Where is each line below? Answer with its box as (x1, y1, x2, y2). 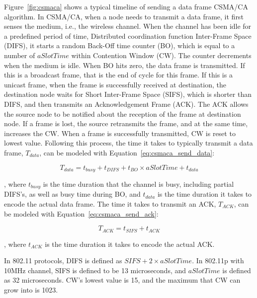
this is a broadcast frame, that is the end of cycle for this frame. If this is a (4, 70, 233, 80)
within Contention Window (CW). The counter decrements (71, 50, 252, 60)
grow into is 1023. (4, 285, 58, 295)
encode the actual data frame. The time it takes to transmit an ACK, (4, 199, 216, 209)
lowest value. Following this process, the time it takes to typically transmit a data (4, 138, 253, 148)
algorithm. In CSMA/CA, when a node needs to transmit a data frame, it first (4, 11, 244, 21)
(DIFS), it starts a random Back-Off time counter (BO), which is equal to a (4, 40, 235, 51)
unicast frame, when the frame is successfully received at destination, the (4, 79, 226, 89)
